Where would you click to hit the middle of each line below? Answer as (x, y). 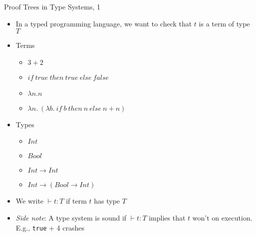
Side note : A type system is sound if (71, 217)
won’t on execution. (222, 217)
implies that (167, 217)
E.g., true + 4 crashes (50, 227)
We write (30, 201)
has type (107, 201)
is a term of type (224, 23)
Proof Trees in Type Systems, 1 (52, 6)
